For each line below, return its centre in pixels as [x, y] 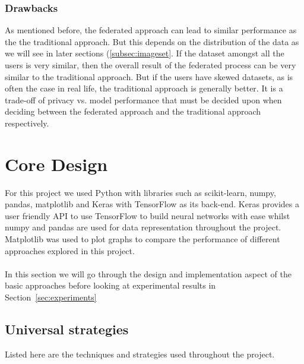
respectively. [27, 123]
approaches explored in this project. [70, 250]
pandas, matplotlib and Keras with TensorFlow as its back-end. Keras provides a [152, 204]
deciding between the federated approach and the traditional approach [133, 111]
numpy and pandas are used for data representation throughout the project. [143, 227]
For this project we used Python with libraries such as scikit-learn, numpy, [140, 192]
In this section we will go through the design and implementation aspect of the [148, 273]
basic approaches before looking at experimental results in [110, 285]
